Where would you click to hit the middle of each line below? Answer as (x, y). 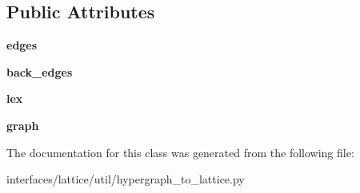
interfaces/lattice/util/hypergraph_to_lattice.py (126, 179)
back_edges (40, 71)
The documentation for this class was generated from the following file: (180, 152)
